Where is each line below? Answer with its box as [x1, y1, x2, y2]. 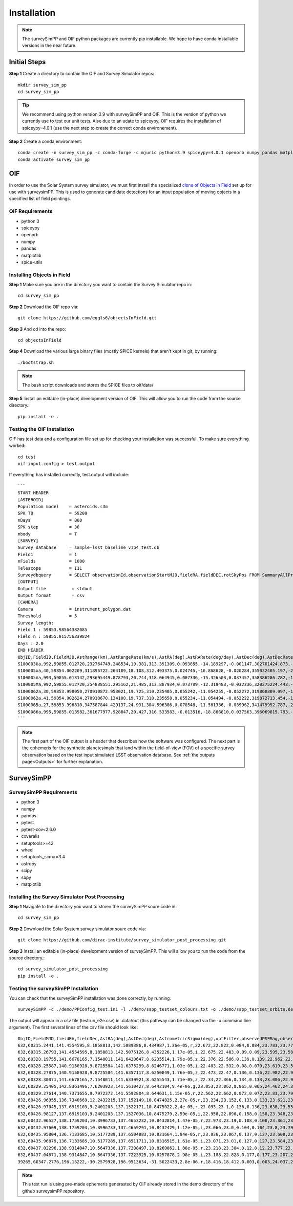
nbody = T [18, 531, 77, 536]
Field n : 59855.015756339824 [18, 634, 90, 639]
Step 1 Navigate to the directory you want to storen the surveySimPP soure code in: [9, 904, 177, 910]
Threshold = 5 [18, 613, 77, 619]
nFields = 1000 [18, 558, 85, 564]
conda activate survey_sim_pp [18, 156, 90, 162]
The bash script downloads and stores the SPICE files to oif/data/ [22, 382, 154, 388]
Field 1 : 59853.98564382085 [18, 627, 87, 633]
